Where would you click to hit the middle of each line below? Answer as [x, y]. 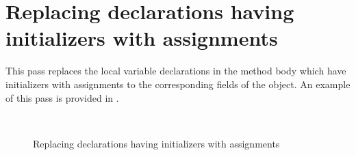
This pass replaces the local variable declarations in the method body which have [176, 71]
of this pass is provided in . [62, 97]
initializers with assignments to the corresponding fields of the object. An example [178, 84]
